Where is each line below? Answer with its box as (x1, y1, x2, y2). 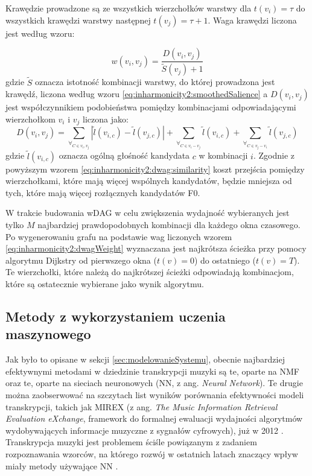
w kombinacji (199, 149, 248, 162)
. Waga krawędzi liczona (208, 13, 297, 26)
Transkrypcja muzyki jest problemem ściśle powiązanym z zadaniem (5, 436, 257, 448)
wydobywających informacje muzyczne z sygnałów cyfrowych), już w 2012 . (5, 424, 284, 436)
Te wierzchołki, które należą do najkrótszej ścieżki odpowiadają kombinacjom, (5, 265, 294, 278)
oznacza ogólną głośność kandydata (59, 149, 190, 162)
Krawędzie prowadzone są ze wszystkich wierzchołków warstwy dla (5, 2, 252, 14)
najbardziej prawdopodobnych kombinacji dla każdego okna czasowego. (37, 218, 301, 231)
